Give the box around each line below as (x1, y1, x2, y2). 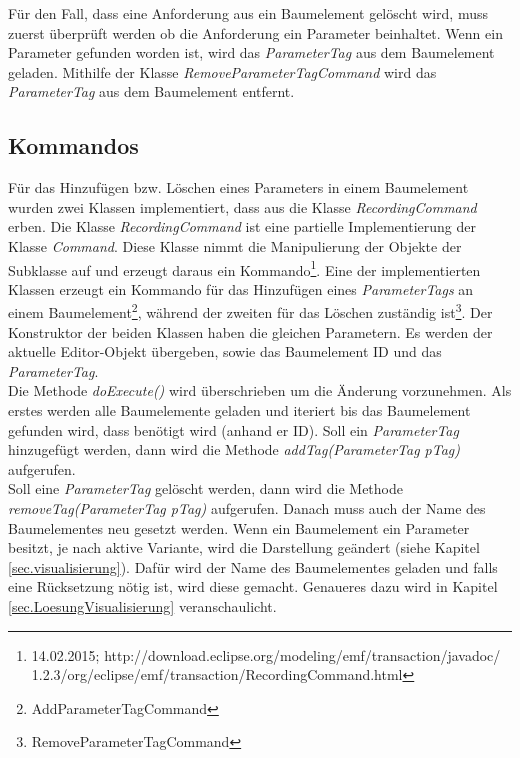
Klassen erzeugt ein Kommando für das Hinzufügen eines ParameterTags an (8, 278, 474, 299)
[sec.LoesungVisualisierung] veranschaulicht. (8, 595, 277, 616)
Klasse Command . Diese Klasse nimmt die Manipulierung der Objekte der (8, 235, 462, 256)
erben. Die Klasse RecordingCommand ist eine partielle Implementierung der (8, 216, 476, 237)
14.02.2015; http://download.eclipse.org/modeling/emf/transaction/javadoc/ (31, 644, 501, 665)
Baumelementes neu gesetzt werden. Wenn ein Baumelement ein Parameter (8, 517, 470, 538)
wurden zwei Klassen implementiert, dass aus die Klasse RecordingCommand (8, 196, 477, 217)
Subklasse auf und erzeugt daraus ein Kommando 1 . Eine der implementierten (8, 256, 481, 280)
